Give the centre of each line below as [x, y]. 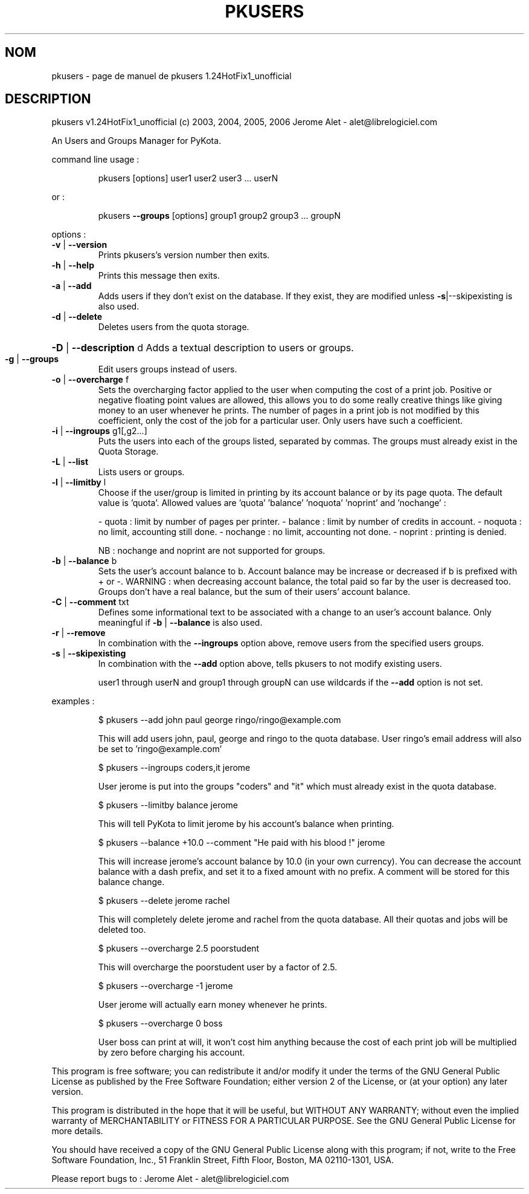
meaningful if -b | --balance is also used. [180, 623]
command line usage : [95, 160]
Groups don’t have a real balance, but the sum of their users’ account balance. [254, 592]
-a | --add [72, 286]
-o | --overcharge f [90, 380]
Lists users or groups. [141, 472]
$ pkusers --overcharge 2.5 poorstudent [179, 949]
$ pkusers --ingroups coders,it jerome [174, 768]
